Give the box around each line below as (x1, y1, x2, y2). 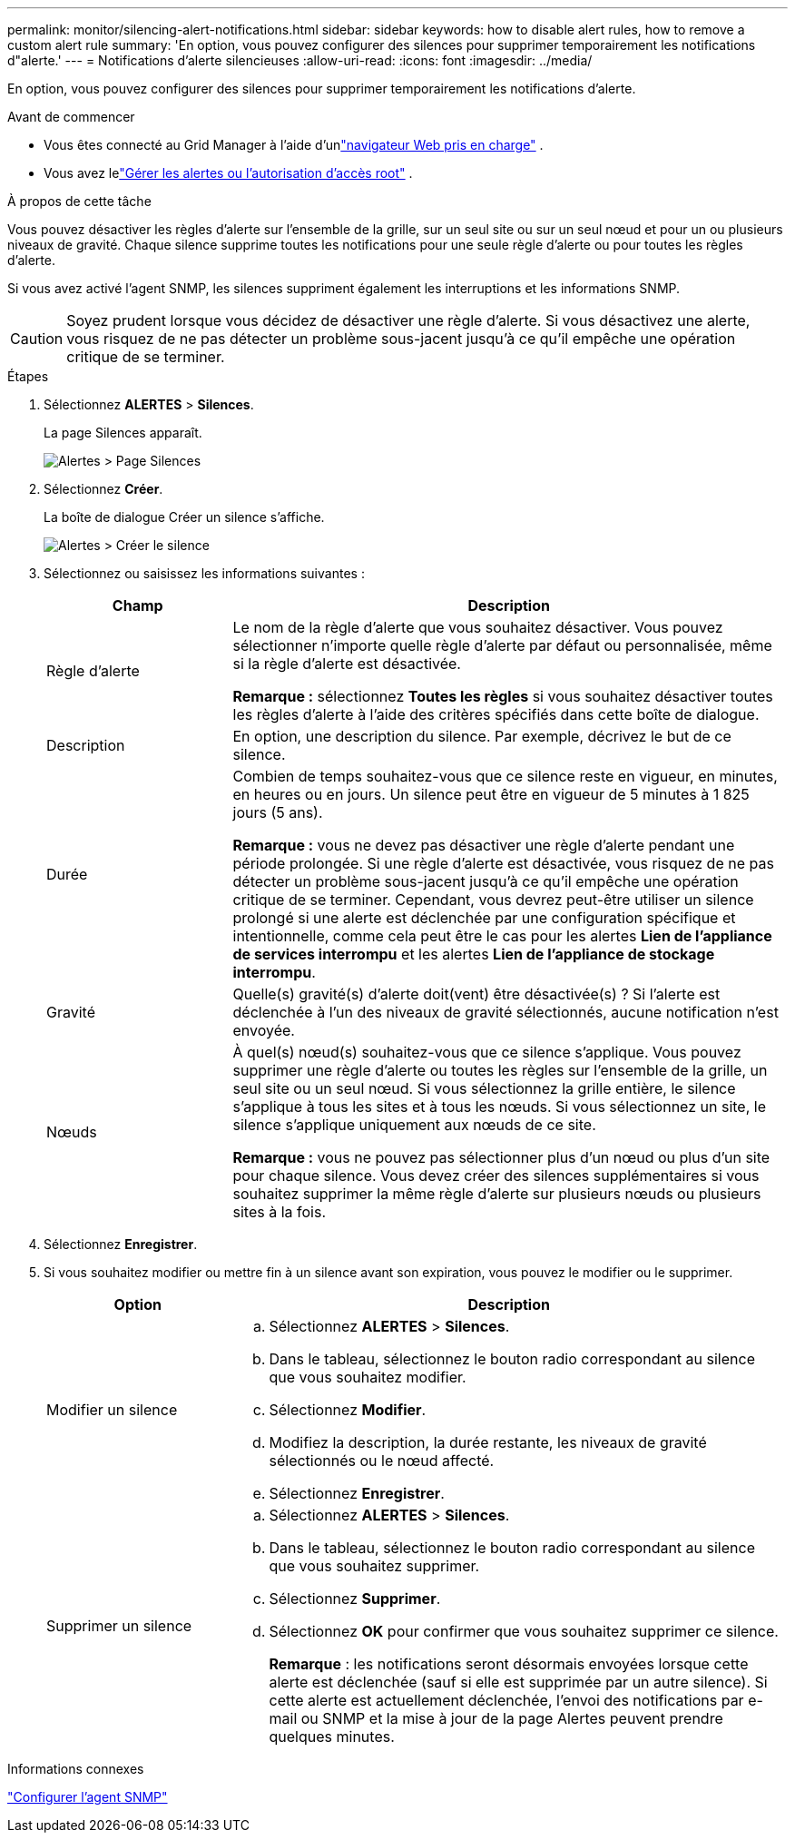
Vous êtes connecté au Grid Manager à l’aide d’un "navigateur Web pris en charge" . (44, 137, 544, 153)
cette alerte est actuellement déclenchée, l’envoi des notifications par (269, 1691, 744, 1709)
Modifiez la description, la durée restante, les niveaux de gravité (269, 1433, 707, 1451)
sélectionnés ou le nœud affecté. (269, 1451, 495, 1470)
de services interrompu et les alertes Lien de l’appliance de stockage (232, 945, 715, 963)
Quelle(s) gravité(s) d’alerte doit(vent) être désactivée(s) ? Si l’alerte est (232, 985, 721, 1003)
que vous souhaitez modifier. (269, 1368, 466, 1386)
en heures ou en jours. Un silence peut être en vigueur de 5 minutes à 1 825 (232, 785, 750, 803)
